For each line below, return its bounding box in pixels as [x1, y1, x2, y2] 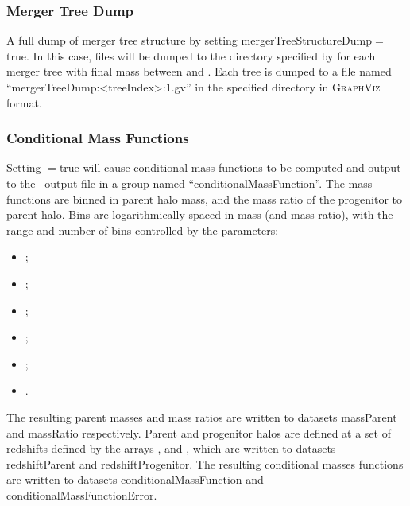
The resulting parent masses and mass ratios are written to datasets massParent [6, 408, 397, 425]
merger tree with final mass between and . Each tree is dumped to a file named [6, 63, 392, 80]
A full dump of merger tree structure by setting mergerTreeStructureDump [6, 32, 373, 49]
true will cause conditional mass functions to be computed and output [59, 159, 401, 176]
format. [6, 94, 42, 111]
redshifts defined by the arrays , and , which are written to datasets [6, 440, 336, 457]
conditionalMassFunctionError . [6, 486, 157, 503]
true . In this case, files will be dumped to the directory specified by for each [6, 47, 376, 64]
